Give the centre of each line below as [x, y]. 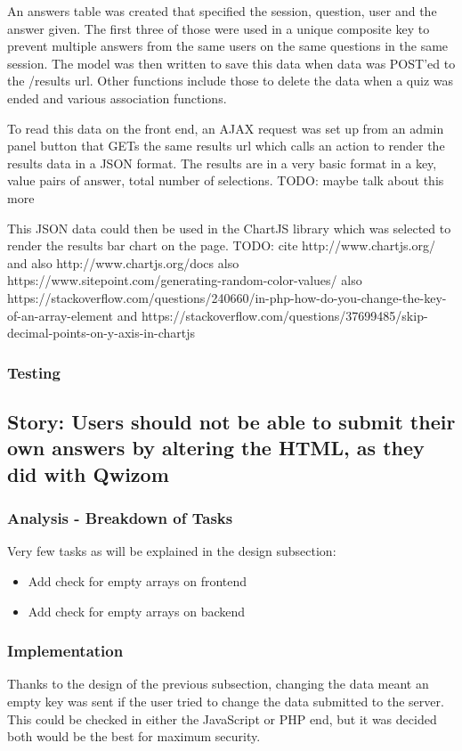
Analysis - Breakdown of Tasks [120, 518]
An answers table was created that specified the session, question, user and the [222, 11]
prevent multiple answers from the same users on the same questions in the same [228, 46]
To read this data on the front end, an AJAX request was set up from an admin [226, 128]
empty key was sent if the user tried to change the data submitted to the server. [226, 701]
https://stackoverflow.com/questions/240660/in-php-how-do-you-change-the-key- [227, 297]
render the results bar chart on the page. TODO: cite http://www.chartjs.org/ [221, 245]
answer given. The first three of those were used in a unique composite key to [219, 28]
